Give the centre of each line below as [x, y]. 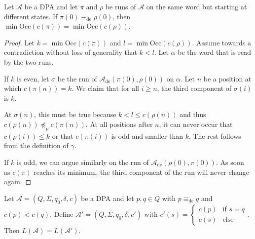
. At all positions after [119, 124]
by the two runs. [29, 61]
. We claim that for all [105, 88]
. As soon [230, 162]
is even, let [33, 78]
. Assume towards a [222, 42]
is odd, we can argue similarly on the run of [83, 162]
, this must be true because [75, 114]
